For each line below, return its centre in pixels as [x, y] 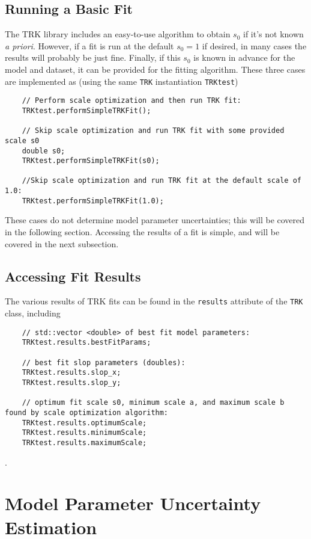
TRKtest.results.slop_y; [71, 382]
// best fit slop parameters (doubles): [104, 362]
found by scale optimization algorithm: [87, 412]
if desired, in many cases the [254, 45]
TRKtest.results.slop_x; [71, 373]
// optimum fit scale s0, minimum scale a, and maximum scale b [153, 403]
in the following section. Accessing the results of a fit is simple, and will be [142, 232]
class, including [33, 313]
